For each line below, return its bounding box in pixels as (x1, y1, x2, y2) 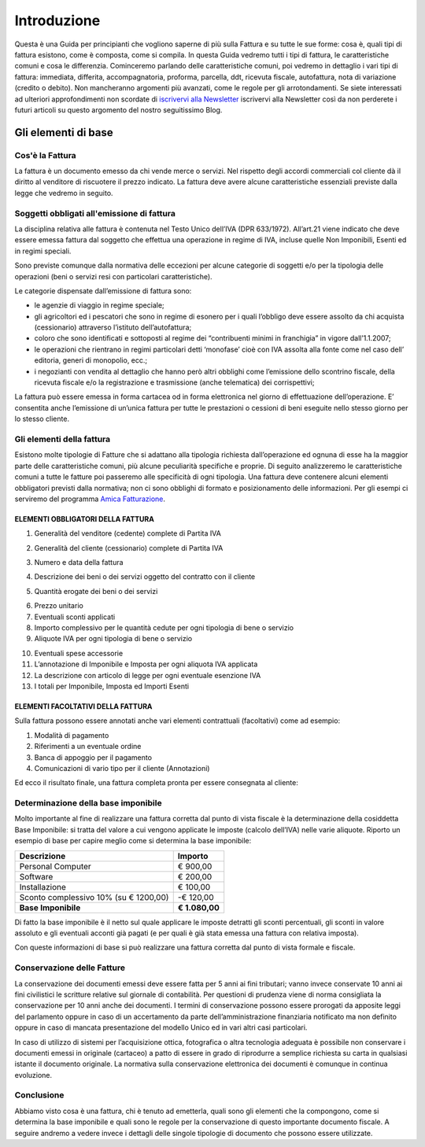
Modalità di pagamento (34, 730, 109, 739)
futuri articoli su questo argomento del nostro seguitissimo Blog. (14, 105, 223, 114)
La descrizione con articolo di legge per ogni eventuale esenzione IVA (34, 670, 261, 680)
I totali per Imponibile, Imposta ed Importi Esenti (34, 681, 189, 691)
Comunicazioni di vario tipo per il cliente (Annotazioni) (34, 763, 210, 773)
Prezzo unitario (34, 601, 84, 610)
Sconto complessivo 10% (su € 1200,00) (19, 891, 169, 902)
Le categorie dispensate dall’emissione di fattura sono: (14, 286, 192, 295)
